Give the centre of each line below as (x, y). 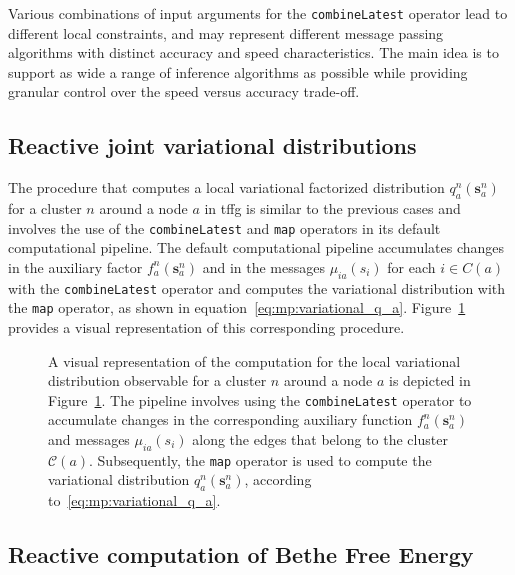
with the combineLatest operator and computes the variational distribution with (257, 287)
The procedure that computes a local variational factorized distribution (226, 187)
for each (411, 266)
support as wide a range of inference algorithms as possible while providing (238, 71)
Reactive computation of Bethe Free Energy (241, 554)
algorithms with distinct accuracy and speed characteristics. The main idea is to (253, 52)
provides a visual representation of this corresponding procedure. (206, 326)
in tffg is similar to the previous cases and (332, 208)
